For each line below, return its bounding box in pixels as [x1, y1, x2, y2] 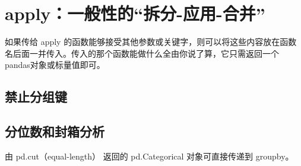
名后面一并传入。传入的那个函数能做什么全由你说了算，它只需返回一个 [5, 47, 279, 59]
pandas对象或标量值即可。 [5, 58, 105, 71]
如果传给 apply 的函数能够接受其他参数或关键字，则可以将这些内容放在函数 [5, 35, 297, 48]
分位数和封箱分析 [5, 122, 104, 141]
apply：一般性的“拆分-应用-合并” [5, 1, 265, 25]
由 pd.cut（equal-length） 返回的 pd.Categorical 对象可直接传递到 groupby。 [5, 149, 294, 162]
